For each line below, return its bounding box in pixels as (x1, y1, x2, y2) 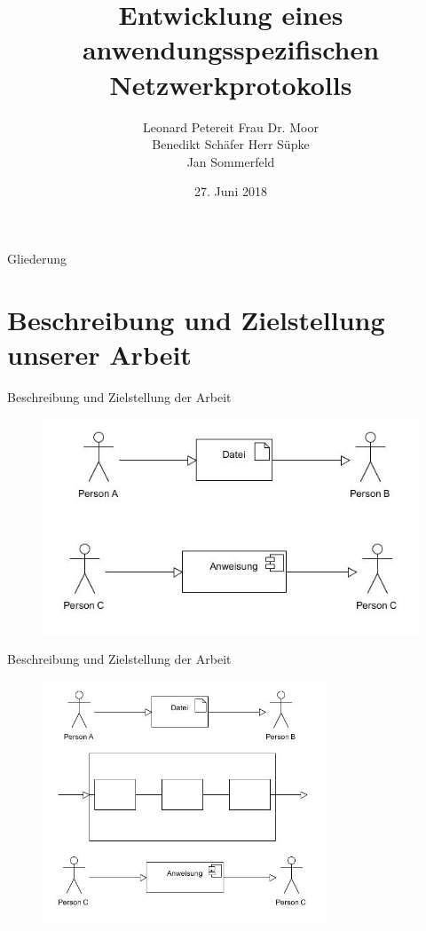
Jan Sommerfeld (186, 152, 275, 170)
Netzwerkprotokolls (109, 66, 352, 102)
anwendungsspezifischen (82, 31, 380, 67)
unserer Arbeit (7, 335, 192, 372)
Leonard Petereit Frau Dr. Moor (143, 117, 319, 136)
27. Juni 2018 (194, 182, 267, 201)
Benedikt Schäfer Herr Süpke (152, 135, 310, 154)
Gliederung (7, 249, 67, 267)
